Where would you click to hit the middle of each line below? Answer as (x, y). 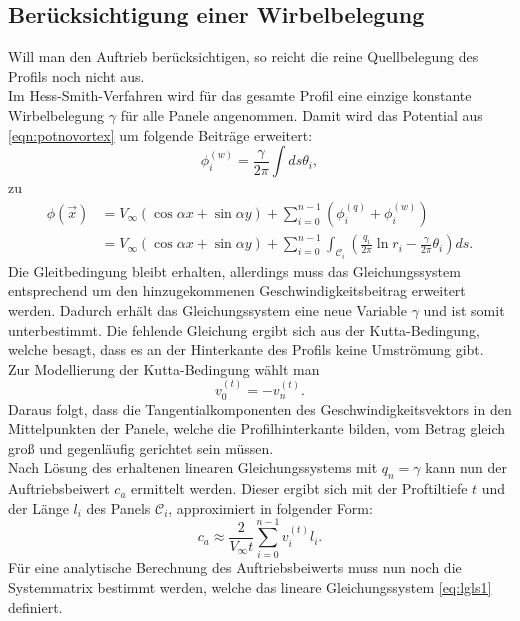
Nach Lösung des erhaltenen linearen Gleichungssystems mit (193, 467)
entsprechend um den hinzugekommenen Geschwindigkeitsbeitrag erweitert (237, 290)
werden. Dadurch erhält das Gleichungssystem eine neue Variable (207, 309)
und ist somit (464, 309)
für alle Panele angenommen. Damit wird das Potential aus (301, 114)
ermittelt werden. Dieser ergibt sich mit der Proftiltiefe (299, 488)
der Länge (38, 507)
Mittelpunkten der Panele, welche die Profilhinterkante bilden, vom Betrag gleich (256, 428)
